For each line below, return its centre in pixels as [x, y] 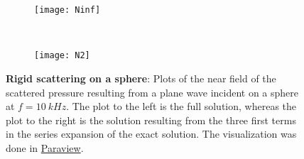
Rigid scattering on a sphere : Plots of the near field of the [141, 78]
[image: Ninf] [67, 10]
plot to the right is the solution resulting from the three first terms [151, 120]
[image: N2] [62, 56]
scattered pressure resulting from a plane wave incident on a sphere [152, 92]
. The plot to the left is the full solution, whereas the [181, 106]
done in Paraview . [45, 147]
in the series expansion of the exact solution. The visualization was [151, 134]
